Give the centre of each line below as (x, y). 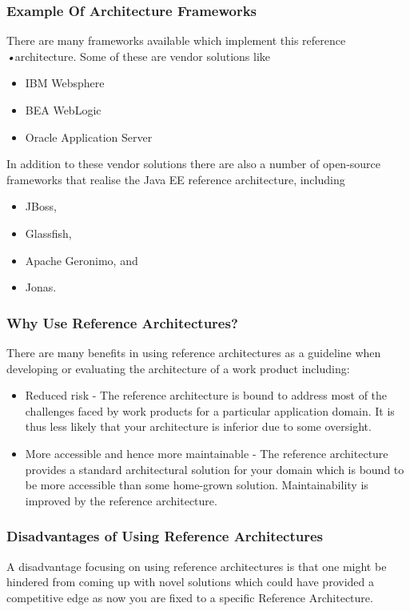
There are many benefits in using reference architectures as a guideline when (194, 352)
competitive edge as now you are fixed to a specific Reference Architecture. (190, 597)
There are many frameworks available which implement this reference (176, 40)
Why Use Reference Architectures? (122, 322)
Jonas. (41, 287)
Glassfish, (48, 233)
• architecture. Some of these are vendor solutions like (139, 56)
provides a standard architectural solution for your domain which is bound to (215, 469)
